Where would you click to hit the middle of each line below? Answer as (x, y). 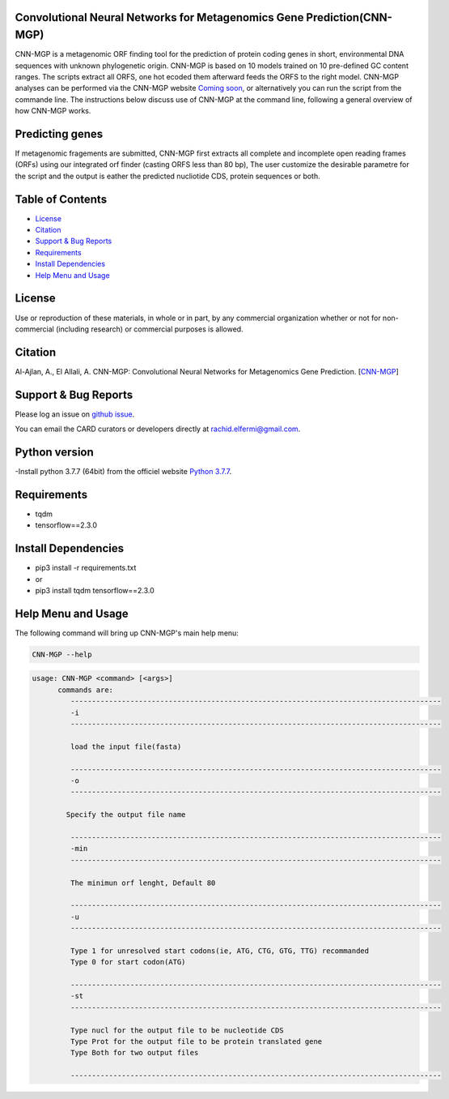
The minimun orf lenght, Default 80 (143, 883)
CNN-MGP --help (62, 654)
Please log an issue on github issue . (75, 414)
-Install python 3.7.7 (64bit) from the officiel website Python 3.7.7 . (123, 472)
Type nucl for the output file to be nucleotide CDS (177, 1030)
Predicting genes (59, 134)
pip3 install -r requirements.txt (86, 568)
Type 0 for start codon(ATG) (128, 962)
